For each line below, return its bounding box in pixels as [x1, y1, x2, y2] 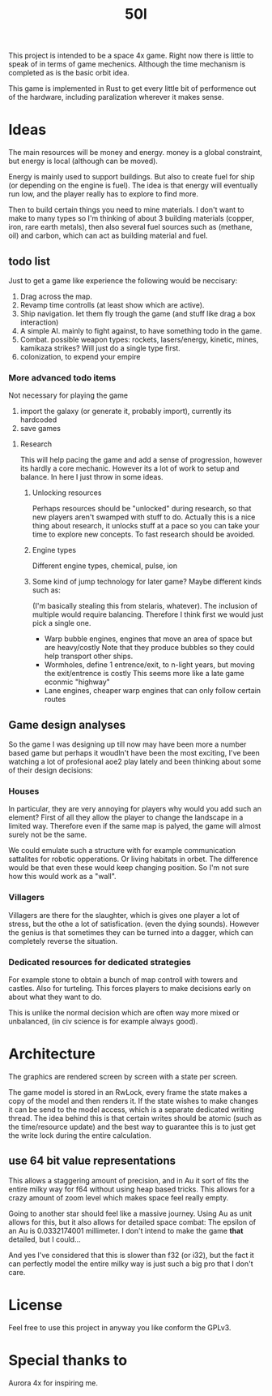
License [8, 1295, 63, 1314]
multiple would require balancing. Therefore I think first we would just [32, 610, 264, 619]
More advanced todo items [8, 372, 117, 383]
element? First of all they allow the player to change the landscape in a [8, 812, 244, 822]
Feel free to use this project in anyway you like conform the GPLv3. [8, 1322, 232, 1332]
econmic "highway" [44, 677, 111, 687]
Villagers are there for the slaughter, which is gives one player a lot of [8, 910, 240, 920]
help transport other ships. [44, 651, 134, 661]
